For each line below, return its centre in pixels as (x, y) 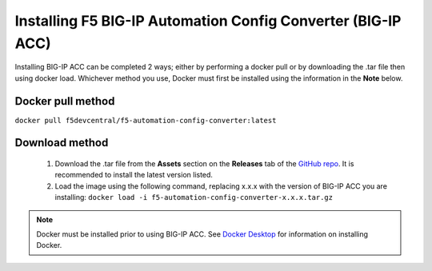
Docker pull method (65, 101)
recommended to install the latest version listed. (134, 175)
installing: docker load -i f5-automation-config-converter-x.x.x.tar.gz (194, 197)
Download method (62, 143)
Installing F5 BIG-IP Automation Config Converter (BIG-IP (208, 21)
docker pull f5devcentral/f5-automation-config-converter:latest (146, 120)
